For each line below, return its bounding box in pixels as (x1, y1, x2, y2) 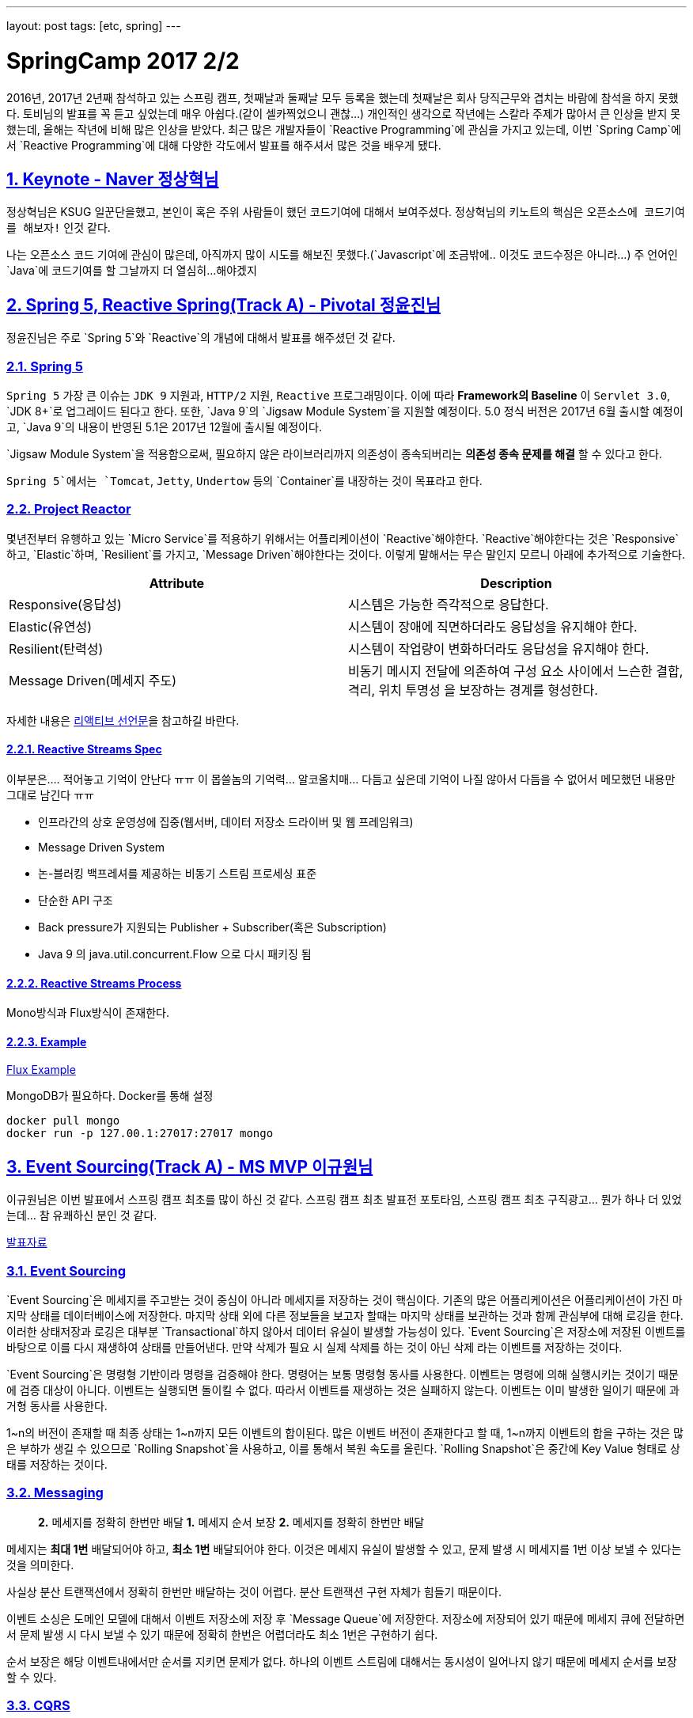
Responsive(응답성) (9, 596, 122, 612)
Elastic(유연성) (9, 618, 93, 635)
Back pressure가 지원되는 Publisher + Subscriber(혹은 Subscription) (38, 920, 387, 934)
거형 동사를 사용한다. (6, 1398, 108, 1413)
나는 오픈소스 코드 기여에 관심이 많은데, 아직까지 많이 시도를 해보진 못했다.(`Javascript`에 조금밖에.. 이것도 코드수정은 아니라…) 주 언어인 (6, 248, 678, 262)
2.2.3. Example (6, 1034, 87, 1049)
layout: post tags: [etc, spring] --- (6, 19, 181, 32)
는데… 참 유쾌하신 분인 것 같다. (6, 1208, 157, 1223)
